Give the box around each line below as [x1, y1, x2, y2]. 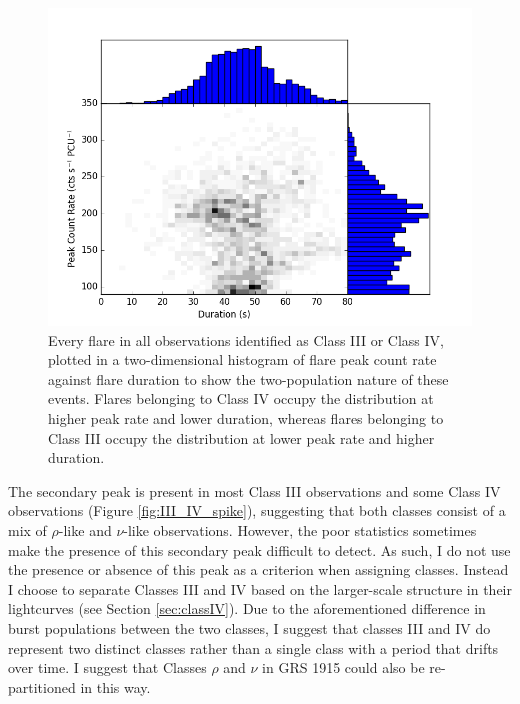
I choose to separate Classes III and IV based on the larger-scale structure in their [8, 578, 512, 599]
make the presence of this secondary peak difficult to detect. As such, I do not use [8, 539, 511, 560]
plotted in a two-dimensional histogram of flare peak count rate [48, 349, 437, 370]
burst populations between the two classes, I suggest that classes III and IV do [8, 617, 491, 638]
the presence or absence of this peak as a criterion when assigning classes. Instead [8, 559, 509, 580]
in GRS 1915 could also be [262, 657, 425, 678]
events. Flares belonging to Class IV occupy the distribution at [48, 388, 434, 409]
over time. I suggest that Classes [8, 657, 207, 678]
